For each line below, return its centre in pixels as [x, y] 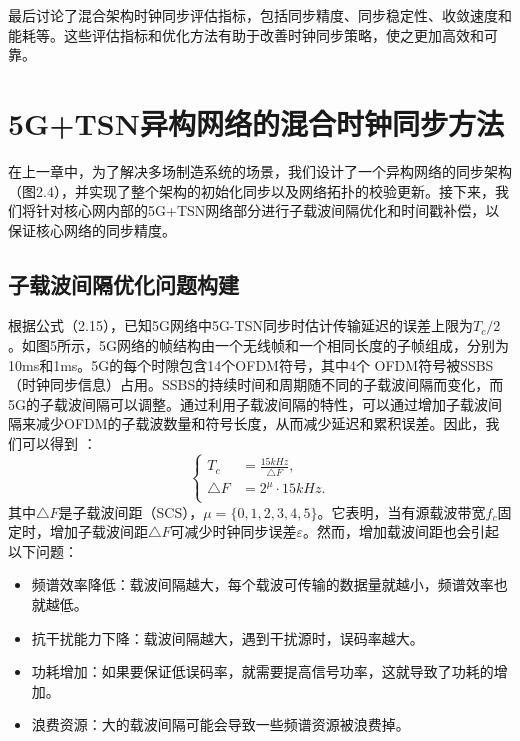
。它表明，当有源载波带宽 [401, 511]
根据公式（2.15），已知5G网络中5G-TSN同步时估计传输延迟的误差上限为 [240, 325]
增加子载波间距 [98, 531]
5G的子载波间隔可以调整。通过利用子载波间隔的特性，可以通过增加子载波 [248, 403]
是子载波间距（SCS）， [131, 511]
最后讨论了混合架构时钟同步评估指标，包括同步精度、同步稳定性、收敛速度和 [260, 15]
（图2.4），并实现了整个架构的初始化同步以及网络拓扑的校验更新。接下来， [251, 190]
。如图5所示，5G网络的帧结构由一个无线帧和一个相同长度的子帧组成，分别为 [258, 345]
